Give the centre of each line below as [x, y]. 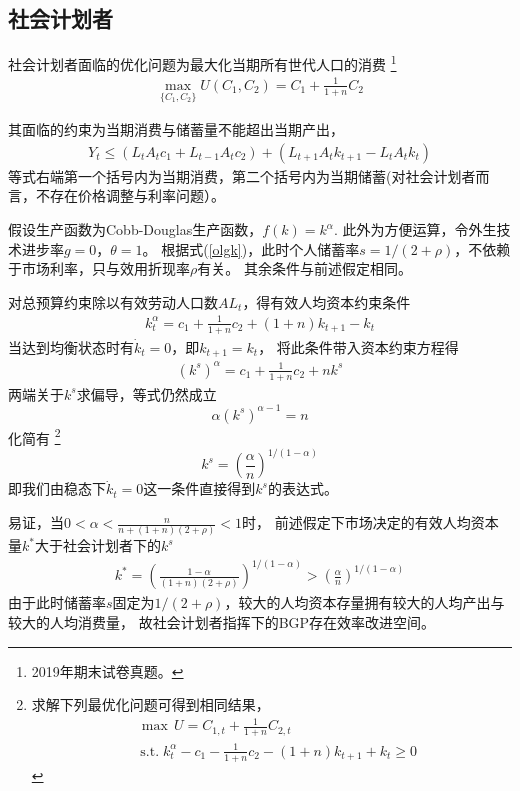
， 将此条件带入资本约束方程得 [358, 346]
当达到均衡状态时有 [71, 346]
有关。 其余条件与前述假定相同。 [304, 268]
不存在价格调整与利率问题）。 [130, 195]
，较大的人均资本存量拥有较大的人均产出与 [364, 602]
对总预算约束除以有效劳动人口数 [113, 301]
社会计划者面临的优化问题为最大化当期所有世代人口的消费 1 [202, 62]
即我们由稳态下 [57, 488]
